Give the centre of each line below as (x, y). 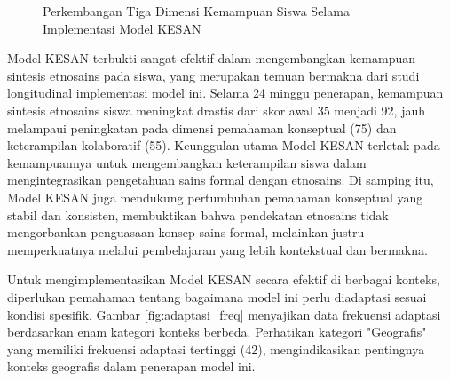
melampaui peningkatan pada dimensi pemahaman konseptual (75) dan (202, 127)
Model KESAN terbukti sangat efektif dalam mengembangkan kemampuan (212, 58)
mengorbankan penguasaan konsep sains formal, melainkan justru (186, 232)
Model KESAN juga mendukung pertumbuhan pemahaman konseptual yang (215, 197)
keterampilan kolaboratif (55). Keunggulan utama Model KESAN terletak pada (224, 145)
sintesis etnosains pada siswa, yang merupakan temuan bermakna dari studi (213, 75)
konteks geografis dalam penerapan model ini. (131, 366)
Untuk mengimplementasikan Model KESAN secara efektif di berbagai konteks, (224, 279)
